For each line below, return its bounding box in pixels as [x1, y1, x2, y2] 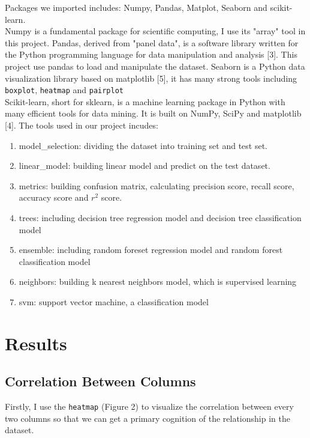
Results [5, 330, 67, 355]
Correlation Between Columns [5, 372, 196, 391]
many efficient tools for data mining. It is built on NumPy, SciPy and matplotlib [5, 107, 302, 120]
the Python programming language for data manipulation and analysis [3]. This [5, 48, 297, 61]
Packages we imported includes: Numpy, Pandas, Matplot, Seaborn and [5, 1, 267, 13]
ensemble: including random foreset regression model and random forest [19, 243, 283, 256]
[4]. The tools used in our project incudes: [5, 119, 158, 131]
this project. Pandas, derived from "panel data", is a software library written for [5, 36, 299, 49]
